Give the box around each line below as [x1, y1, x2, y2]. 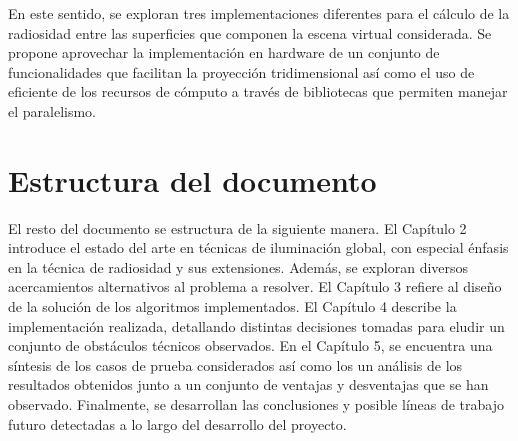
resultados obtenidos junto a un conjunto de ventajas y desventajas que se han [8, 374, 489, 395]
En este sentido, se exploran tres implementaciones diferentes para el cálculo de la [8, 3, 510, 23]
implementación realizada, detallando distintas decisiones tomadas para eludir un [8, 315, 505, 336]
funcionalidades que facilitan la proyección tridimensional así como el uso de [8, 61, 475, 82]
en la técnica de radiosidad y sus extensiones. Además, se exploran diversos [8, 256, 469, 277]
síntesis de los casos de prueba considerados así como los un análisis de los [8, 354, 463, 375]
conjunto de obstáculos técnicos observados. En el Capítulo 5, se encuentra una [8, 335, 493, 356]
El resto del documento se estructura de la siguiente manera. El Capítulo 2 [8, 217, 467, 238]
